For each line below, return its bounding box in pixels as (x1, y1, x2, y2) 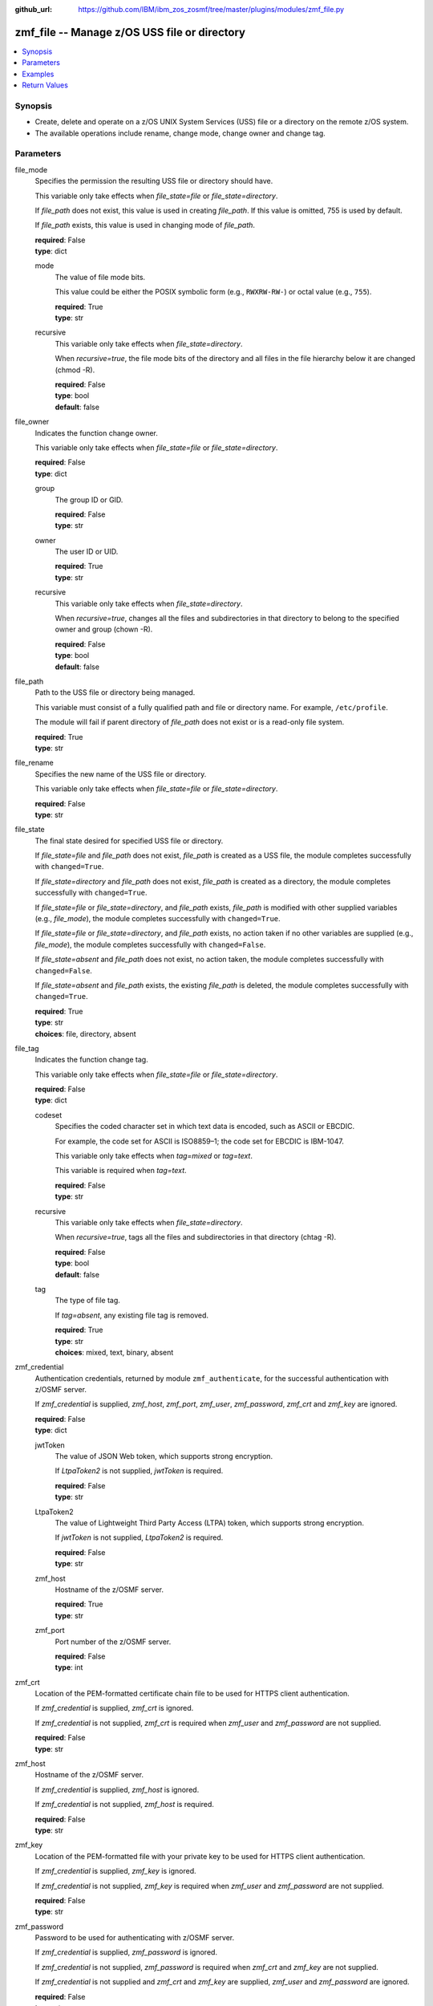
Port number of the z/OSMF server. (55, 1637, 172, 1647)
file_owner (14, 417, 50, 427)
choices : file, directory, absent (34, 1029, 136, 1038)
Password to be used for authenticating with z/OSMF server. (34, 1933, 235, 1943)
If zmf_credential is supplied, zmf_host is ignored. (34, 1785, 200, 1794)
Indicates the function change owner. (34, 428, 158, 437)
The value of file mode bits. (55, 272, 146, 282)
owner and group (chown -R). (55, 624, 153, 634)
